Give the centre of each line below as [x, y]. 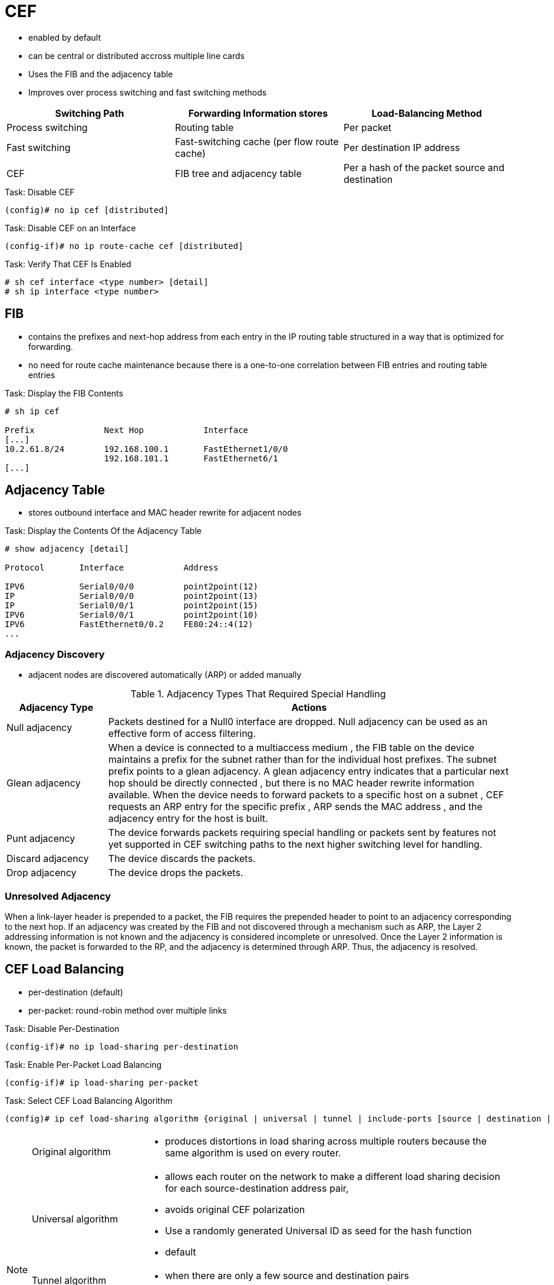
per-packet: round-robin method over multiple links [128, 1010]
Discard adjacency [48, 859]
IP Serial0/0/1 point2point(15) [131, 606]
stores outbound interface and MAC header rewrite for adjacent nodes [165, 513]
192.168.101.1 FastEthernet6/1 [191, 458]
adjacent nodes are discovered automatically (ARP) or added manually [165, 675]
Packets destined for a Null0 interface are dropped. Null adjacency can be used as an [298, 722]
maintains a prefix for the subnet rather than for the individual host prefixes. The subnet [302, 760]
